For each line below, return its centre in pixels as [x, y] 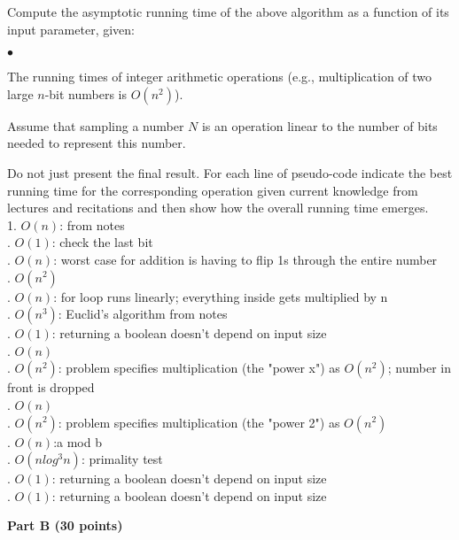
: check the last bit [102, 242]
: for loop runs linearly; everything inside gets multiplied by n [221, 296]
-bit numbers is [86, 93]
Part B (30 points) [65, 525]
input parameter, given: [71, 29]
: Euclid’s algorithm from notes [143, 314]
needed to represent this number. [97, 143]
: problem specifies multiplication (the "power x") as [199, 368]
